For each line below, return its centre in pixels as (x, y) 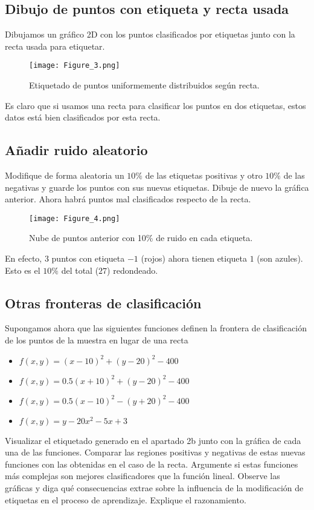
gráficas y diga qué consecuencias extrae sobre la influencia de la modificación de (154, 488)
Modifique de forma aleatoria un (65, 175)
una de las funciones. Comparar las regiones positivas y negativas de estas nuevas (155, 452)
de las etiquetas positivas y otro (204, 175)
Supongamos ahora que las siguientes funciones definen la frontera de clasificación (156, 328)
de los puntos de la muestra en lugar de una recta (97, 340)
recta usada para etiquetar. (55, 46)
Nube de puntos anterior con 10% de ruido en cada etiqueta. (141, 238)
